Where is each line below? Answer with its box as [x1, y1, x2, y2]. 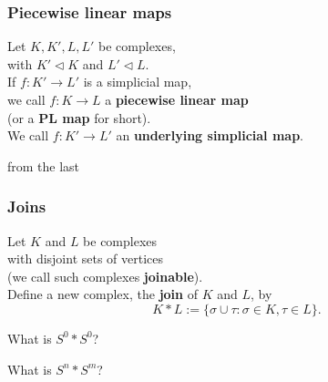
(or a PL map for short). [7, 108, 151, 127]
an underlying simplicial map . [116, 126, 304, 145]
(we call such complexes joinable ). [7, 266, 203, 285]
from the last [7, 156, 80, 175]
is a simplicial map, [83, 72, 192, 91]
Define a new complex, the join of [7, 284, 198, 304]
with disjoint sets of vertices [7, 249, 164, 268]
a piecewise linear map [105, 90, 249, 108]
